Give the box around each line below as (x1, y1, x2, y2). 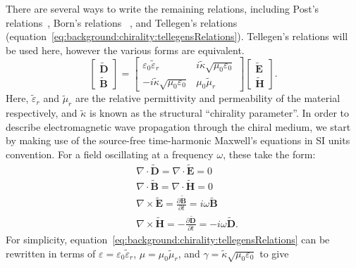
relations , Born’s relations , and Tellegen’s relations (6, 15, 238, 30)
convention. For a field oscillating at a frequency (6, 146, 214, 161)
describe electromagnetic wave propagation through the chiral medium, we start (6, 119, 351, 134)
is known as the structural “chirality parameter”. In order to (90, 106, 350, 120)
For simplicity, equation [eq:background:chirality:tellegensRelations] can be (6, 231, 330, 246)
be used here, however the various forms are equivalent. (6, 42, 245, 57)
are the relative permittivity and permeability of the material (75, 91, 340, 106)
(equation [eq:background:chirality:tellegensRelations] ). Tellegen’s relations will (6, 29, 348, 44)
